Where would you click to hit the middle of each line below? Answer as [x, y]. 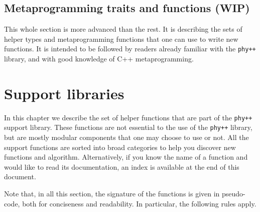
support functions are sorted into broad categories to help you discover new [120, 147]
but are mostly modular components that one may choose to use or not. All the [126, 137]
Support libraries [64, 93]
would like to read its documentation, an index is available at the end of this [122, 166]
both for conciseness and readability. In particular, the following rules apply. [139, 203]
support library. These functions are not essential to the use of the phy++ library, [128, 127]
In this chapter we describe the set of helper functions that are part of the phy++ [128, 117]
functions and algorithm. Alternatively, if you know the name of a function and [126, 157]
